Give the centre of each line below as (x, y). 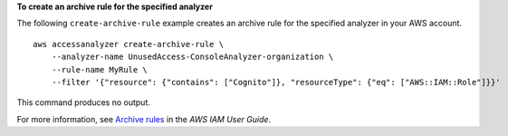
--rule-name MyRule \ (100, 69)
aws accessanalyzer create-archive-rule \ (129, 44)
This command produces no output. (84, 102)
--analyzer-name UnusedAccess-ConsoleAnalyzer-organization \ (192, 57)
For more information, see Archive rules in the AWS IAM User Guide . (144, 119)
